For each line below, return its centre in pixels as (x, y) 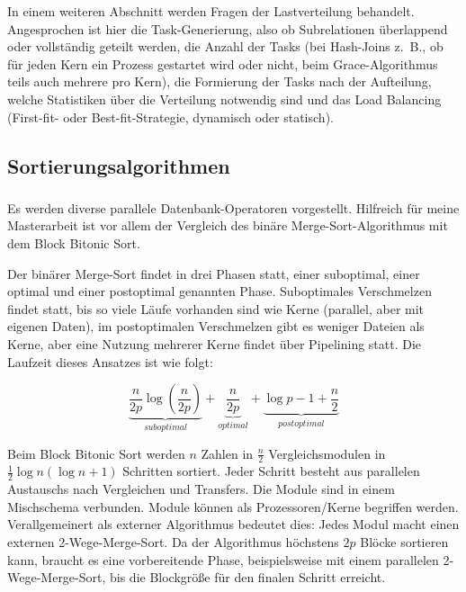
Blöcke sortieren (404, 542)
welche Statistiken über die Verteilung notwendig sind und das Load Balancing (224, 99)
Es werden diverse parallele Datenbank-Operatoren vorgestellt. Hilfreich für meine (233, 207)
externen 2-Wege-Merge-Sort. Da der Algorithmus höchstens (173, 542)
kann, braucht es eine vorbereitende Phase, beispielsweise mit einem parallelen (223, 559)
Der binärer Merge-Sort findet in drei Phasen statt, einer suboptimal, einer (214, 273)
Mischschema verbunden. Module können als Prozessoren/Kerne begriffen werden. (233, 506)
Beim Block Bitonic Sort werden (96, 453)
